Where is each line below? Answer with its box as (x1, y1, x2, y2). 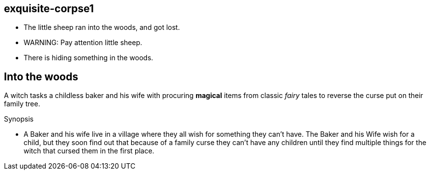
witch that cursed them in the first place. (24, 147, 154, 155)
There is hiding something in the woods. (24, 53, 153, 62)
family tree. (4, 99, 40, 108)
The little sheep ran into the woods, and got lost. (24, 23, 180, 32)
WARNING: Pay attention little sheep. (24, 38, 143, 47)
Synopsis (4, 115, 34, 124)
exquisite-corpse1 (4, 2, 94, 15)
